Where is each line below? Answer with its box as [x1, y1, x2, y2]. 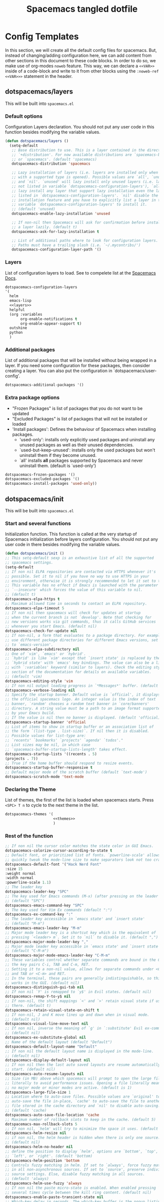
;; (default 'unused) [11, 207, 56, 212]
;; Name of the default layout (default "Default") [5, 1039, 112, 1045]
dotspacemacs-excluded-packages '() [5, 476, 80, 481]
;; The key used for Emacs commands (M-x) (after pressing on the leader [5, 894, 159, 899]
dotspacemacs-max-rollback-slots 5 [5, 1122, 78, 1127]
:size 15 [5, 866, 23, 871]
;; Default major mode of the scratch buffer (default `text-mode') [5, 770, 147, 775]
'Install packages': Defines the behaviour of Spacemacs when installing [12, 426, 156, 432]
